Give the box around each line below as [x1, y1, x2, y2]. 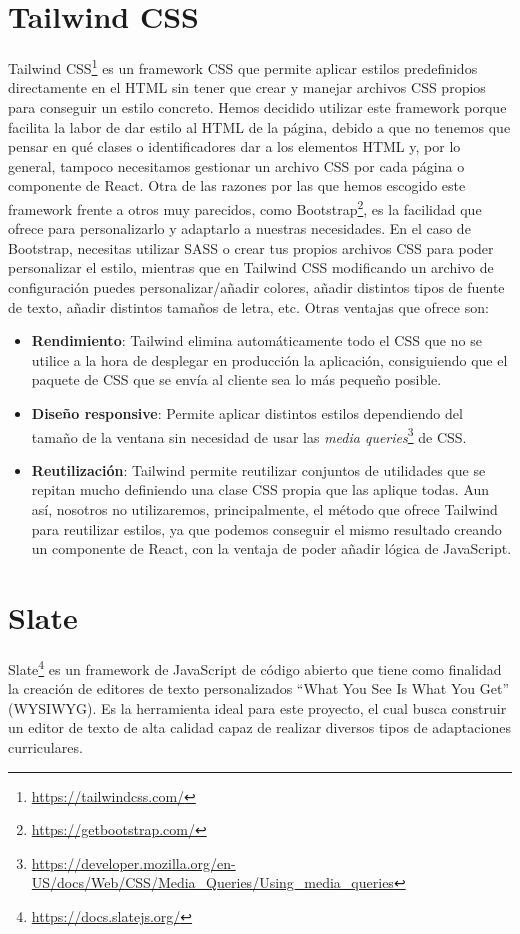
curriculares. [8, 736, 83, 757]
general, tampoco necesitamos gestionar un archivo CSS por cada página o [8, 155, 465, 176]
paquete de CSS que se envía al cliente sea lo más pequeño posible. [31, 369, 442, 390]
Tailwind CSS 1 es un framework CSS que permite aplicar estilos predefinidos [8, 55, 478, 78]
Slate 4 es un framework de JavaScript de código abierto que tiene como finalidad [8, 655, 502, 679]
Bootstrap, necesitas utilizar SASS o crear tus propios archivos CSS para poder [8, 237, 494, 258]
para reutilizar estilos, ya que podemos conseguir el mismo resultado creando [31, 518, 502, 539]
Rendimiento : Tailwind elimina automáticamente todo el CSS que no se [31, 330, 482, 351]
